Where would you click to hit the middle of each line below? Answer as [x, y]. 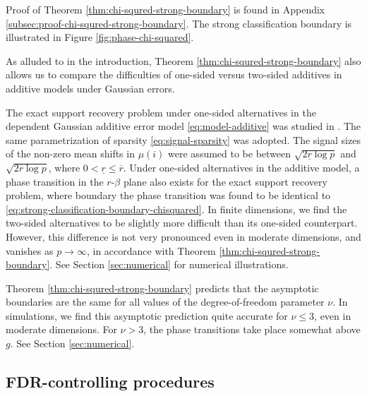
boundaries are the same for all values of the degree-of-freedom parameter [165, 302]
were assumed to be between [230, 154]
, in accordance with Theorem [151, 250]
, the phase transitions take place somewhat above [252, 329]
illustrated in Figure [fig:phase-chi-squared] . [100, 37]
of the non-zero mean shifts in [70, 154]
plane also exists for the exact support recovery [225, 181]
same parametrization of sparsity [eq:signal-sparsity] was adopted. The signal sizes [183, 139]
